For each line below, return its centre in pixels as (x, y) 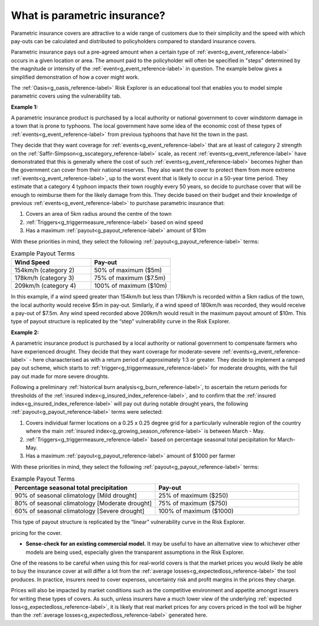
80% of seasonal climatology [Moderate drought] (83, 504)
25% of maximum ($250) (193, 495)
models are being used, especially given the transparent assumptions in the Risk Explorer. (135, 552)
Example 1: (25, 107)
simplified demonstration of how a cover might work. (75, 77)
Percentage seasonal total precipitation (71, 488)
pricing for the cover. (36, 533)
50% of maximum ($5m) (128, 270)
